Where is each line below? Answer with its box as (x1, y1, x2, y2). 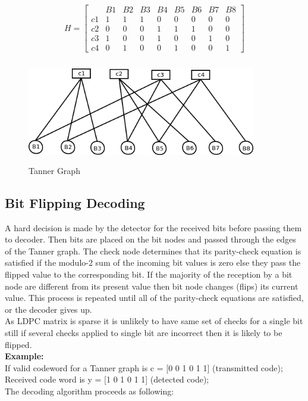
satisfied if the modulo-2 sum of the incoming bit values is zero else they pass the (5, 256, 301, 269)
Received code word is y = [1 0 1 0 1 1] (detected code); (5, 373, 209, 386)
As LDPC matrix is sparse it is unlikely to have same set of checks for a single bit (5, 315, 303, 327)
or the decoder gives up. (5, 303, 92, 315)
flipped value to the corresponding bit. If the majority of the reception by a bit (5, 268, 293, 280)
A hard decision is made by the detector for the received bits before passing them (5, 221, 302, 234)
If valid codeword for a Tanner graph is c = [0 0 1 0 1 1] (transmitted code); (5, 361, 283, 374)
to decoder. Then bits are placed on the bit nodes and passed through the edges (5, 233, 296, 245)
